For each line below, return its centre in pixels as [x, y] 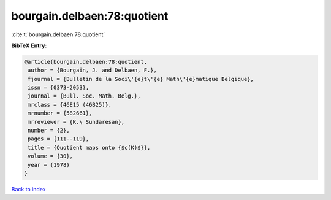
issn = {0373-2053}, [59, 88]
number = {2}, [49, 131]
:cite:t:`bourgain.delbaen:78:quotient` [58, 34]
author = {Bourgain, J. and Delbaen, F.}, [93, 70]
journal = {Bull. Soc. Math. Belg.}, [84, 96]
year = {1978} [49, 165]
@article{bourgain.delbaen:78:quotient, [86, 62]
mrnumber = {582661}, [60, 113]
